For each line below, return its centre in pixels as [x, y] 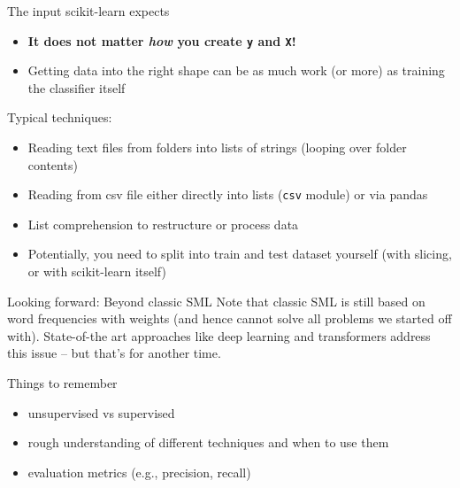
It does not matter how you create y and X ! [162, 40]
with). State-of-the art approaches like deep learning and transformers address [219, 335]
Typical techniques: [60, 117]
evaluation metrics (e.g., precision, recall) [139, 472]
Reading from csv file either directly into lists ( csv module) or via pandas [228, 194]
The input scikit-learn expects [88, 11]
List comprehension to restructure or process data [163, 224]
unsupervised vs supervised [101, 412]
